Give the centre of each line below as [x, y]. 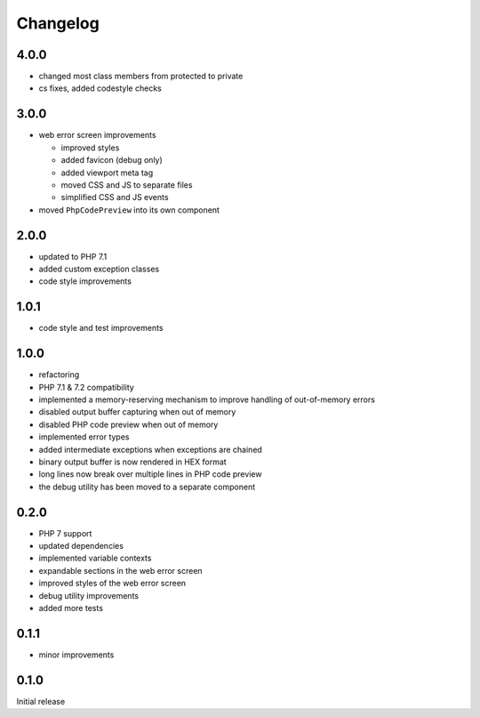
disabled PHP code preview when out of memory [128, 424]
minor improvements [76, 655]
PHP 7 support [65, 533]
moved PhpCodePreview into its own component [129, 210]
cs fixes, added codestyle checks [100, 88]
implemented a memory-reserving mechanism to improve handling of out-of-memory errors [207, 399]
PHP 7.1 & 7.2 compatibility [87, 387]
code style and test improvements [101, 328]
